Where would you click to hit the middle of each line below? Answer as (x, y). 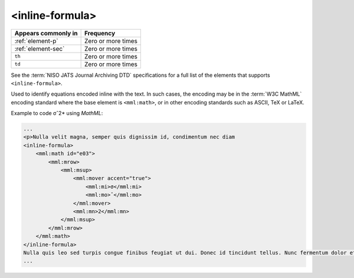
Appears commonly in (46, 33)
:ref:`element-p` (36, 41)
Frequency (100, 33)
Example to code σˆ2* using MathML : (57, 113)
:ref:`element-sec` (40, 48)
